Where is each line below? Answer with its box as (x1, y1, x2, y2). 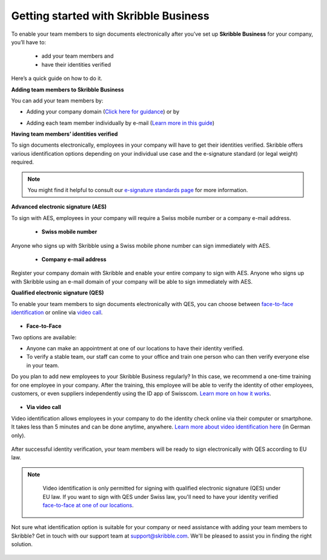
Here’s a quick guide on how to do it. (11, 75, 103, 82)
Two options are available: (11, 333, 77, 341)
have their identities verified (41, 61, 111, 68)
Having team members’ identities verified (11, 130, 118, 138)
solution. (11, 541, 33, 548)
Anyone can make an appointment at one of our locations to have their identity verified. (26, 345, 245, 352)
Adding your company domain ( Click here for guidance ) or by (26, 108, 180, 115)
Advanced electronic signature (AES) (11, 203, 107, 210)
